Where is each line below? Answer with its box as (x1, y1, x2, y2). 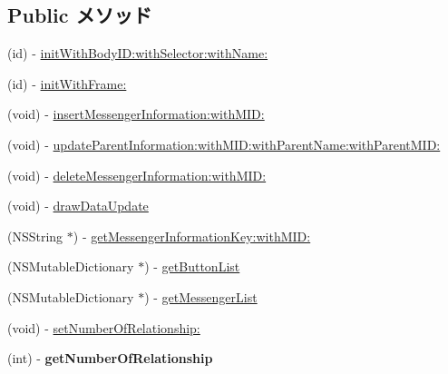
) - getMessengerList (144, 287, 258, 306)
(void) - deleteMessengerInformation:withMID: (7, 165, 267, 184)
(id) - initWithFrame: (7, 74, 127, 93)
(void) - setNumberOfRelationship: (7, 318, 200, 337)
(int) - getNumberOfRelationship (7, 349, 213, 368)
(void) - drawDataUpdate (7, 196, 149, 215)
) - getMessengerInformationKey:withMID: (73, 226, 311, 245)
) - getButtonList (144, 257, 240, 276)
